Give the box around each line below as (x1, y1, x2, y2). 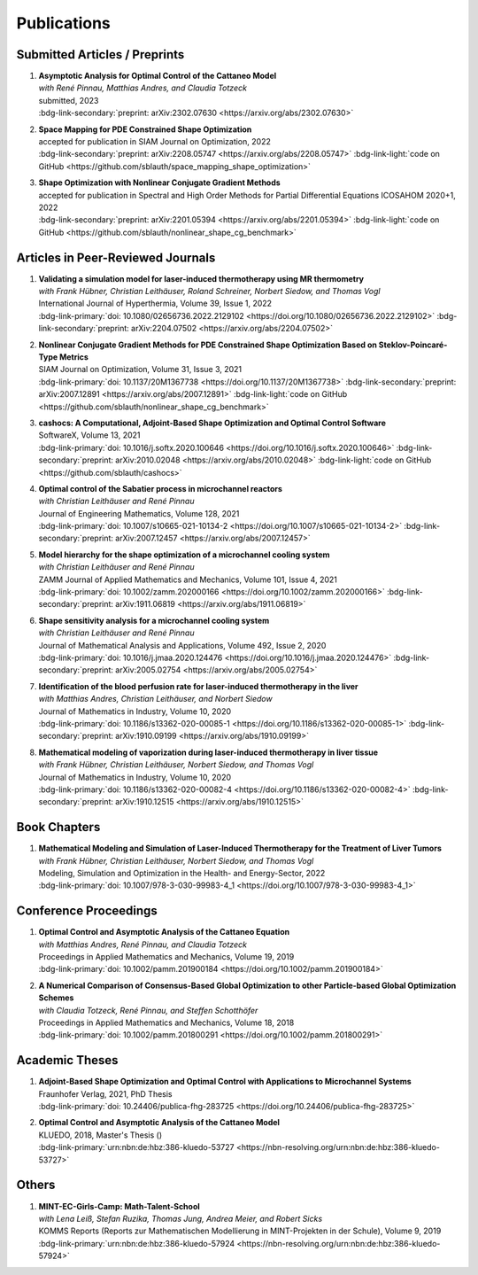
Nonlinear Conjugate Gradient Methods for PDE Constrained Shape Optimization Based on (38, 339, 378, 350)
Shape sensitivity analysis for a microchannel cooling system (38, 615, 270, 626)
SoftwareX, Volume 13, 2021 (38, 430, 141, 440)
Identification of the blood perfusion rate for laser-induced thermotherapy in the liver (38, 680, 358, 691)
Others (16, 1178, 56, 1193)
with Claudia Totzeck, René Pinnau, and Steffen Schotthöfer (38, 1005, 258, 1015)
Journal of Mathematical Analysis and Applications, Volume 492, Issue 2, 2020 (38, 640, 327, 650)
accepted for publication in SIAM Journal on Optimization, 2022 (38, 136, 272, 147)
